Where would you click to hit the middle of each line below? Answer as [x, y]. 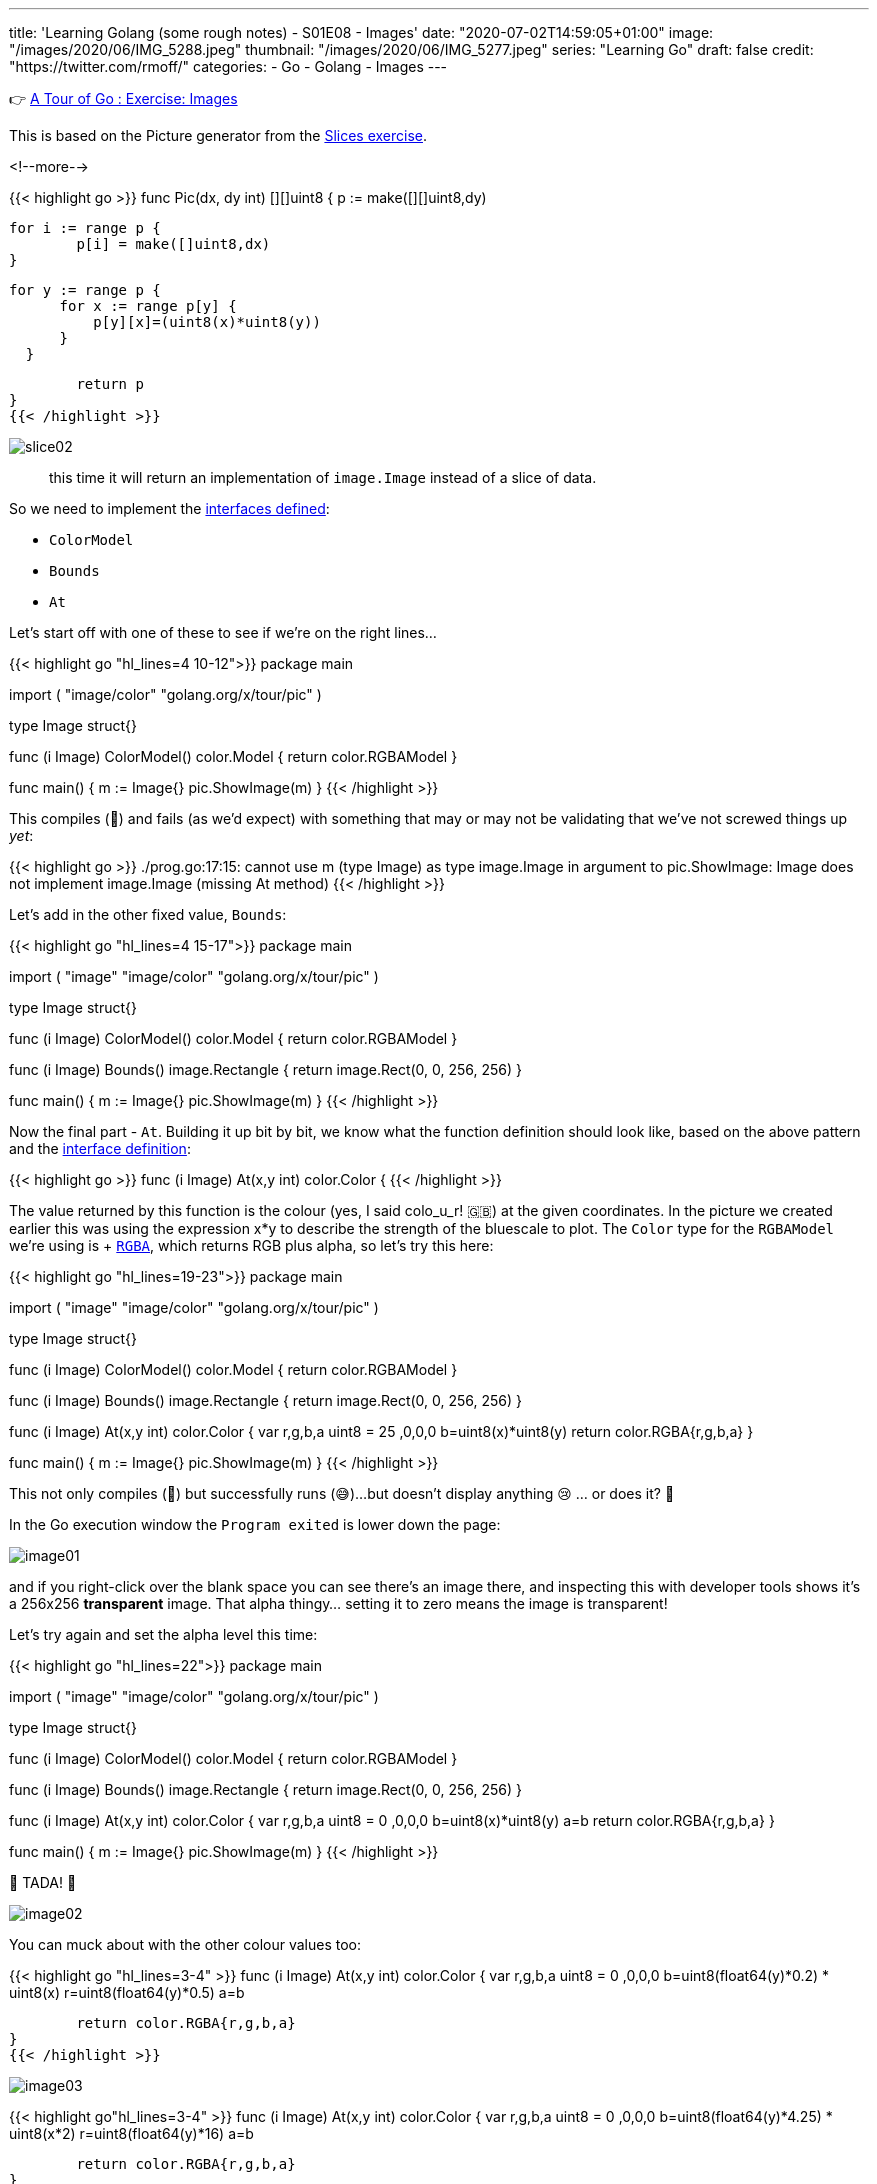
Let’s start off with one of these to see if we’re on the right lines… [223, 632]
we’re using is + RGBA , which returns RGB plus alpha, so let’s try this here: [251, 1245]
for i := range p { [85, 228]
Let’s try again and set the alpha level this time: [163, 1634]
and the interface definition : [100, 1148]
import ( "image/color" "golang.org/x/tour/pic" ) [165, 694]
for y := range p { [85, 290]
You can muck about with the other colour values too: [185, 1944]
